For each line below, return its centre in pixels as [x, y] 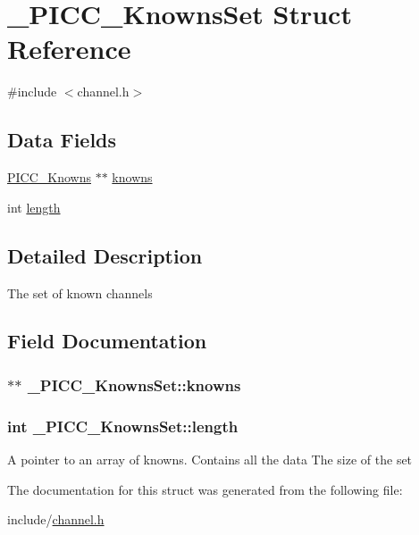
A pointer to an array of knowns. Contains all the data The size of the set [210, 459]
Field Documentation [107, 341]
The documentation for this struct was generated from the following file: [205, 489]
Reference [69, 49]
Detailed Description [105, 255]
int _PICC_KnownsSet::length [123, 426]
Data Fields [62, 140]
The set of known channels [80, 293]
